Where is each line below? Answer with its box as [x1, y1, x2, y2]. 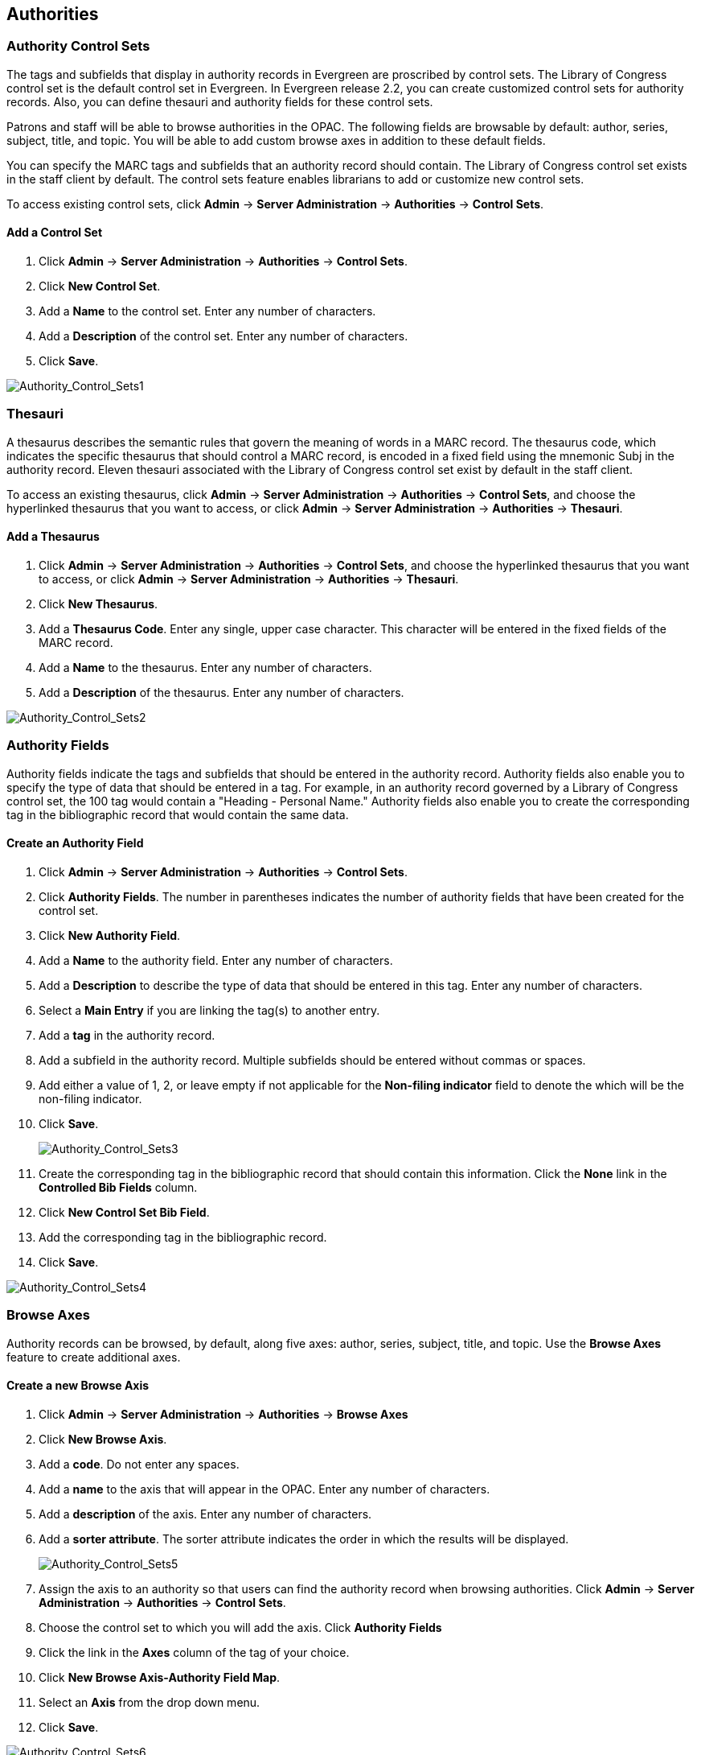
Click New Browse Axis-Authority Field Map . [39, 1670, 281, 1684]
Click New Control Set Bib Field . [39, 1205, 210, 1219]
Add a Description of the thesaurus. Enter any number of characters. [39, 685, 404, 699]
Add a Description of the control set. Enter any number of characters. [39, 329, 408, 344]
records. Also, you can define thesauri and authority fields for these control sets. [6, 94, 433, 109]
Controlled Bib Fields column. [39, 1180, 198, 1194]
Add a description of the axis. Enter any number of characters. [39, 1506, 372, 1521]
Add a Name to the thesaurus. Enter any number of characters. [39, 660, 372, 674]
